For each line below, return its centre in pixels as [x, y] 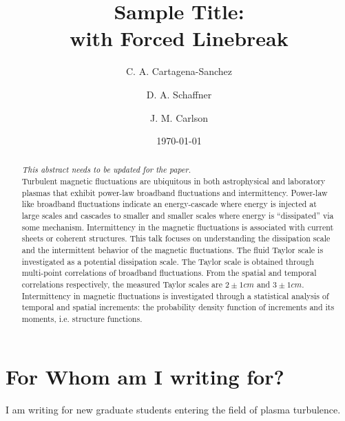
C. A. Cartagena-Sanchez [179, 71]
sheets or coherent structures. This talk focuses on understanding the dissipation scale [176, 238]
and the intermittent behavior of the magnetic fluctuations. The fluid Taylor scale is [172, 250]
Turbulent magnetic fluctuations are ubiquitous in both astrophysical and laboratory [174, 181]
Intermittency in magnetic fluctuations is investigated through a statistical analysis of [175, 295]
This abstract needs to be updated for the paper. [106, 170]
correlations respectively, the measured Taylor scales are [122, 284]
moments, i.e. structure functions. [82, 319]
